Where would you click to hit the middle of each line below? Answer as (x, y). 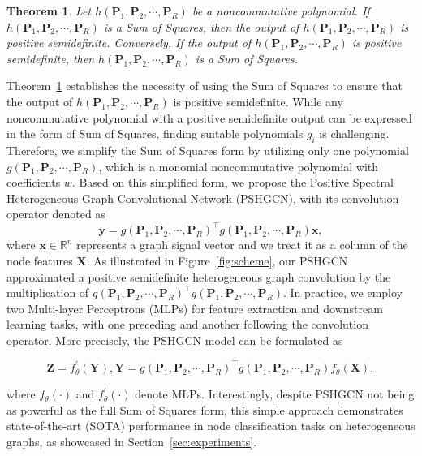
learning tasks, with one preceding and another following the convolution (187, 324)
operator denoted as (56, 214)
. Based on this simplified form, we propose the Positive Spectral (233, 182)
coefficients (34, 182)
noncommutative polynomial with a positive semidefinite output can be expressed (209, 117)
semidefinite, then (51, 58)
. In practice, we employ (342, 293)
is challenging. (354, 133)
